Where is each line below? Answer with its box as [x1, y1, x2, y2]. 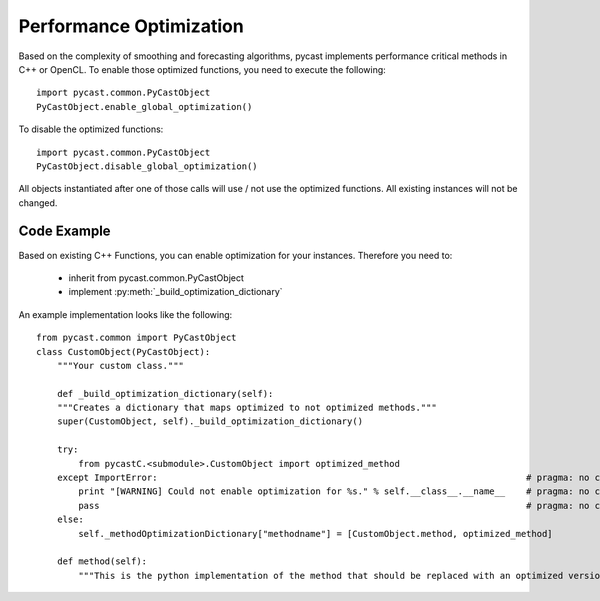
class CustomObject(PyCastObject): [36, 346, 211, 357]
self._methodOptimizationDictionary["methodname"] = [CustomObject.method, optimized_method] [78, 528, 554, 539]
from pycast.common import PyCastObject [36, 332, 237, 344]
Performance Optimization [18, 15, 244, 37]
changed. [18, 196, 58, 209]
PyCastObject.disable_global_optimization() [36, 160, 259, 172]
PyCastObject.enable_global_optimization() [36, 101, 253, 112]
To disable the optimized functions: [18, 123, 164, 135]
